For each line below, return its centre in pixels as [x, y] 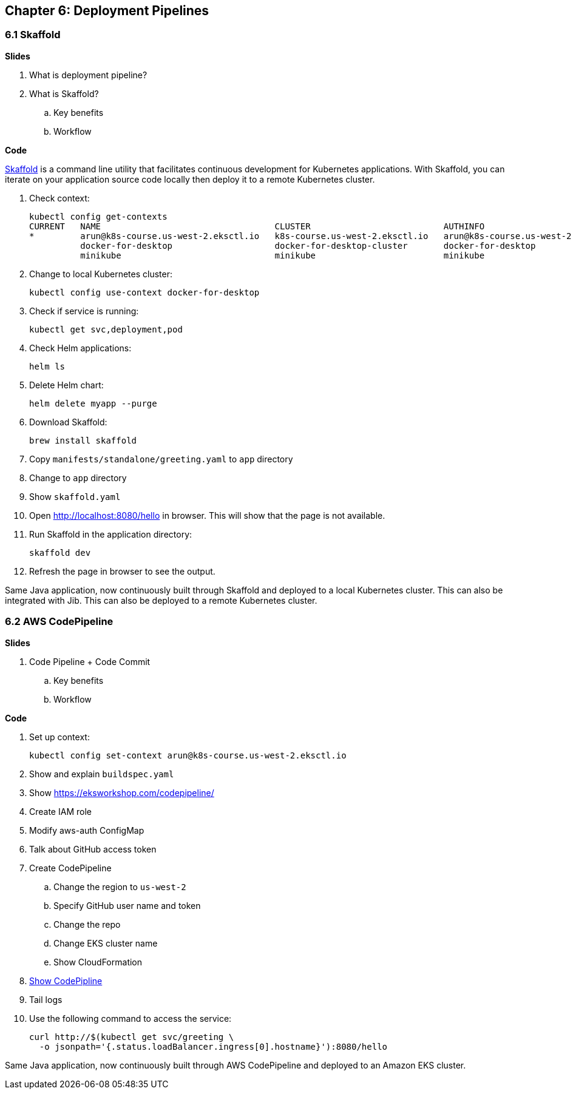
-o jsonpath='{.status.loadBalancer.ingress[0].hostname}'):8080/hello [213, 1046]
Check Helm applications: [80, 348]
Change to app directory [78, 478]
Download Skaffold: [68, 422]
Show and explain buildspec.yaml [102, 774]
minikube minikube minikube [283, 255]
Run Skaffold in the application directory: [111, 534]
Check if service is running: [84, 311]
